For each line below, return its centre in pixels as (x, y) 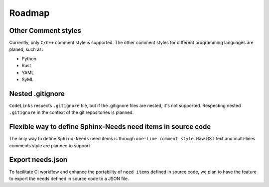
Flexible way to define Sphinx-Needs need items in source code (110, 127)
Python (29, 58)
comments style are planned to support (50, 145)
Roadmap (29, 13)
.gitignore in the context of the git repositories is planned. (71, 112)
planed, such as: (26, 49)
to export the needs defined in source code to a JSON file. (69, 179)
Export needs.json (38, 160)
